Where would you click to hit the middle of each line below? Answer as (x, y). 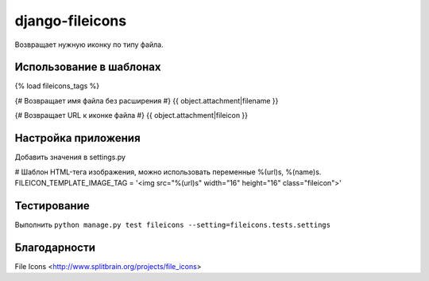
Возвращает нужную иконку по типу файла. (89, 45)
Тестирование (52, 206)
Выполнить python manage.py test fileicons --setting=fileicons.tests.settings (173, 224)
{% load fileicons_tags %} (57, 86)
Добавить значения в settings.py (70, 157)
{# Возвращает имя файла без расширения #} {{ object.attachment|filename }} (147, 100)
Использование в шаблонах (88, 67)
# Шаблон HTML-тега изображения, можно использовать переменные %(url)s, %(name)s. (168, 172)
